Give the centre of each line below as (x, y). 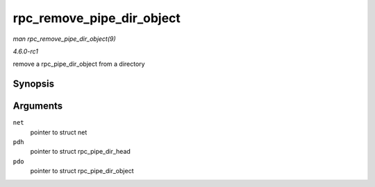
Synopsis (34, 84)
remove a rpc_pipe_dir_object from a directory (79, 64)
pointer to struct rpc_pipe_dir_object (82, 171)
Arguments (38, 106)
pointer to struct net (59, 132)
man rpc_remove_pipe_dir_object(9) (64, 39)
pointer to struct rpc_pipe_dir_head (81, 152)
